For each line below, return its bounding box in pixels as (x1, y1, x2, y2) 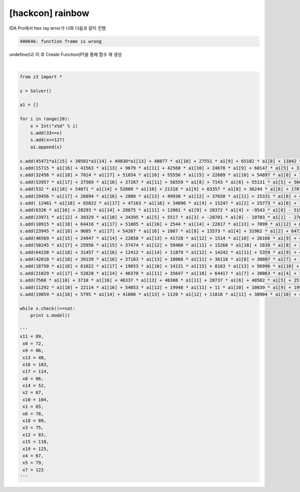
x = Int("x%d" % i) (30, 123, 78, 129)
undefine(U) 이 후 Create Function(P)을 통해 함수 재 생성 (9, 51, 122, 57)
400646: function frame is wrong (19, 38, 102, 44)
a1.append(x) (30, 144, 62, 150)
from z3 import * (19, 74, 62, 80)
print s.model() (30, 312, 70, 318)
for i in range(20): (19, 116, 70, 122)
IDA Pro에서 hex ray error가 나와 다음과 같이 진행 (9, 25, 106, 31)
